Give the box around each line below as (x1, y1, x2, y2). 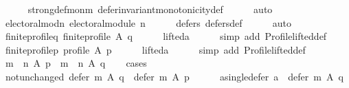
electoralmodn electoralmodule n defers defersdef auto (5, 15, 292, 30)
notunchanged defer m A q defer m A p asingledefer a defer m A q (5, 69, 344, 83)
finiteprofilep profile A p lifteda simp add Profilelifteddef (5, 42, 306, 56)
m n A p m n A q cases (5, 56, 147, 70)
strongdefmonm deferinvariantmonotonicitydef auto (27, 2, 273, 16)
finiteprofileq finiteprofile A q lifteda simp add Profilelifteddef (5, 29, 327, 43)
